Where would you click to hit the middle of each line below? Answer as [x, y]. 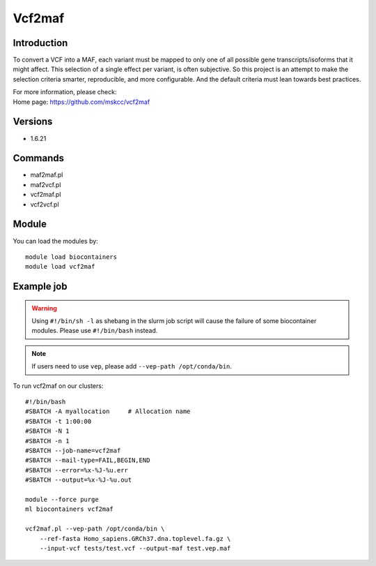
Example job [40, 286]
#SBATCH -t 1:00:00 [58, 421]
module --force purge [62, 499]
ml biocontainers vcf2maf [70, 509]
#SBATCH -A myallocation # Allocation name [108, 411]
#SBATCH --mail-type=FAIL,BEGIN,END [88, 460]
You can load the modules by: [56, 241]
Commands [39, 158]
